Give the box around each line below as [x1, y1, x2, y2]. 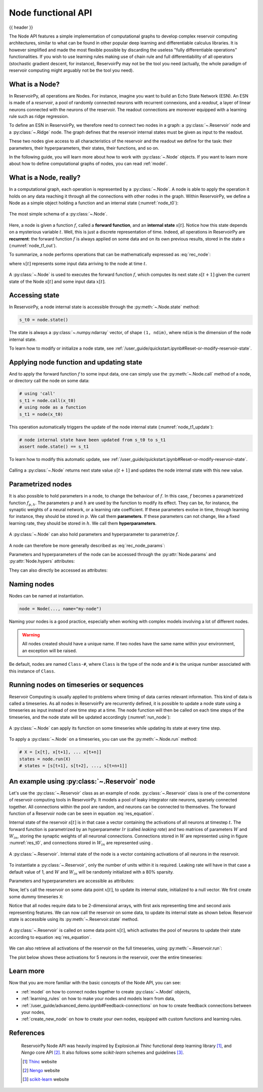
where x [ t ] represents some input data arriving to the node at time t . [9, 260, 147, 266]
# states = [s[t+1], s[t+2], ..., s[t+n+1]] [19, 763, 128, 769]
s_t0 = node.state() [19, 317, 68, 323]
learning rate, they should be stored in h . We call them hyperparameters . [9, 520, 157, 526]
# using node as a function [19, 405, 86, 410]
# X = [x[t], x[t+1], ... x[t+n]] [19, 749, 102, 755]
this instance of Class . [9, 668, 56, 674]
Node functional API [9, 7, 92, 18]
